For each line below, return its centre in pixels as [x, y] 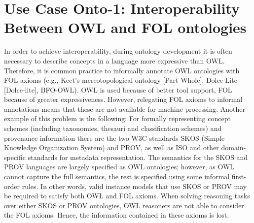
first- [239, 176]
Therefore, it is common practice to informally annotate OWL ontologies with [122, 70]
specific [15, 157]
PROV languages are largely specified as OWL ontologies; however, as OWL [119, 167]
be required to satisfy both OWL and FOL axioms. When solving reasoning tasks [127, 196]
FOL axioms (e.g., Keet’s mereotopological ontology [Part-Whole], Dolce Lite [121, 80]
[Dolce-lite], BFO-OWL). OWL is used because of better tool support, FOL [118, 89]
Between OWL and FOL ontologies [125, 27]
